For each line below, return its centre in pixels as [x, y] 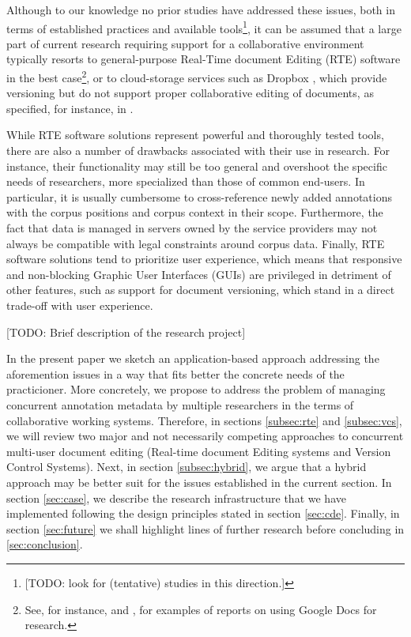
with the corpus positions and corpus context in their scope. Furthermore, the [195, 212]
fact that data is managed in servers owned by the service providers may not [192, 228]
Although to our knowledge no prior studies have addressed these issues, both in [201, 9]
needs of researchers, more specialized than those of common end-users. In [186, 181]
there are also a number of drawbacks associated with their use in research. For [198, 151]
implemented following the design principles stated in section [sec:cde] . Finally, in [203, 513]
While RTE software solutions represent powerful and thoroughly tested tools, [195, 135]
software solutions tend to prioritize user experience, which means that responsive [204, 259]
